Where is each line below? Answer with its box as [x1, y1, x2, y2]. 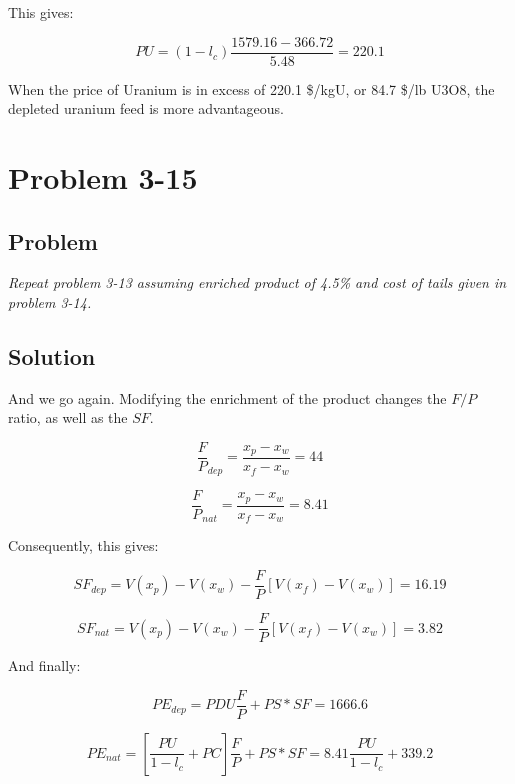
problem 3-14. [8, 292, 92, 313]
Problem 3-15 [8, 157, 198, 198]
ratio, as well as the [8, 407, 128, 428]
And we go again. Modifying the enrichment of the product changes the [8, 387, 447, 408]
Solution [8, 341, 96, 371]
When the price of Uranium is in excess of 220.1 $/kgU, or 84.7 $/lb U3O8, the [8, 78, 495, 99]
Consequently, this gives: [8, 535, 159, 556]
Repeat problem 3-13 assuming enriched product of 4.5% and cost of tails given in [8, 272, 507, 293]
